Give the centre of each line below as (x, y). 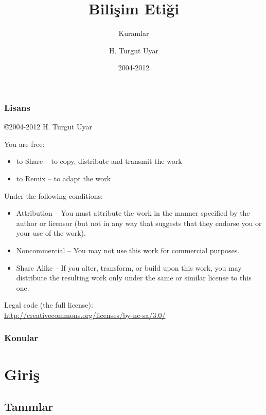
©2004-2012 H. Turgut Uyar (48, 127)
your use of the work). (51, 233)
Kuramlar (134, 33)
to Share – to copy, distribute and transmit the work (99, 161)
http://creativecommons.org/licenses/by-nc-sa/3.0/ (85, 315)
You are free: (24, 144)
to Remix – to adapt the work (64, 178)
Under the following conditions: (54, 195)
